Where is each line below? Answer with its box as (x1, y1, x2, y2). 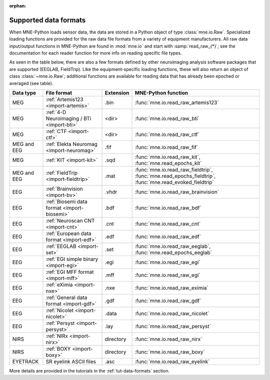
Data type (12, 89, 36, 96)
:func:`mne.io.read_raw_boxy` (134, 348, 205, 355)
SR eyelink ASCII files (45, 358, 96, 365)
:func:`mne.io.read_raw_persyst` (134, 323, 211, 330)
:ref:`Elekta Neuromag (45, 140, 97, 147)
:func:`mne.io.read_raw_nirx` (134, 335, 202, 342)
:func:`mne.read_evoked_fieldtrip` (134, 179, 214, 186)
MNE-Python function (134, 89, 188, 96)
